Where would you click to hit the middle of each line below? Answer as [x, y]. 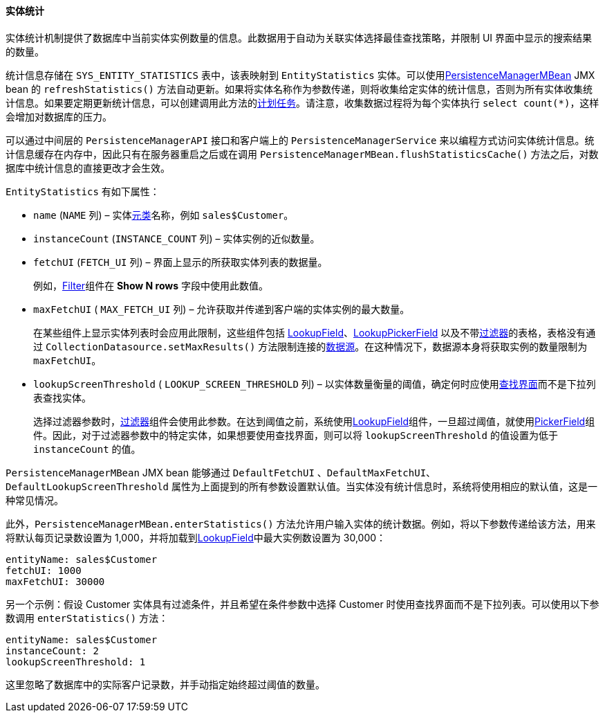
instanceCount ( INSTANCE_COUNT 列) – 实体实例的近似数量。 [177, 238]
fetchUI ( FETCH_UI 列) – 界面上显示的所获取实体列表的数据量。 [180, 262]
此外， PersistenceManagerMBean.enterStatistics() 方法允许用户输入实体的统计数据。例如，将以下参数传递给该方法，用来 [301, 523]
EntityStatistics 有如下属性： [83, 191]
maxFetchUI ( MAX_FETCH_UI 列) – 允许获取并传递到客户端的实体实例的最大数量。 [222, 309]
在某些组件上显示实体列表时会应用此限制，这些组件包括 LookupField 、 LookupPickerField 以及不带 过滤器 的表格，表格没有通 [315, 332]
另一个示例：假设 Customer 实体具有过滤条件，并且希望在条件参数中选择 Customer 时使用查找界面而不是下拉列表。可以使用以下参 [302, 604]
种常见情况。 [35, 500]
